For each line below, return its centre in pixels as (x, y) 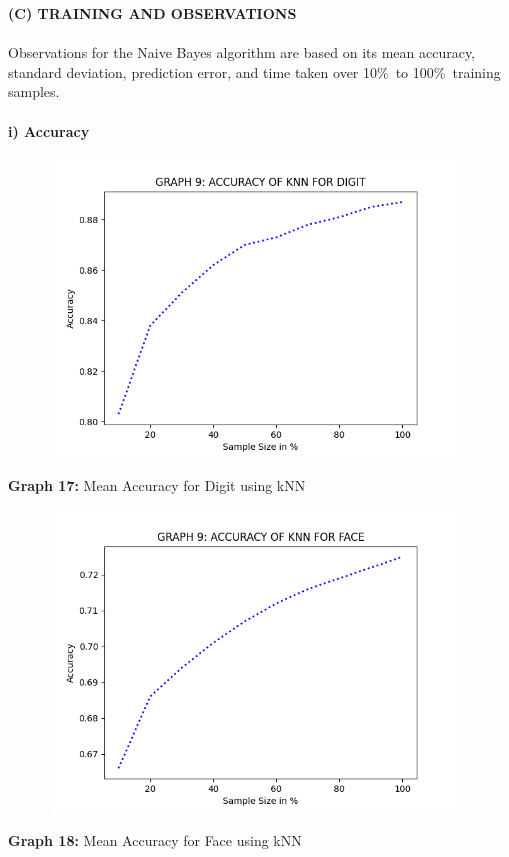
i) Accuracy (49, 130)
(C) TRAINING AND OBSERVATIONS (152, 13)
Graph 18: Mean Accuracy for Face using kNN (155, 839)
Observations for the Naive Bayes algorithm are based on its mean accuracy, (242, 52)
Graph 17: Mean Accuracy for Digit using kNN (157, 485)
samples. (34, 91)
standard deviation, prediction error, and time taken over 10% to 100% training (254, 71)
